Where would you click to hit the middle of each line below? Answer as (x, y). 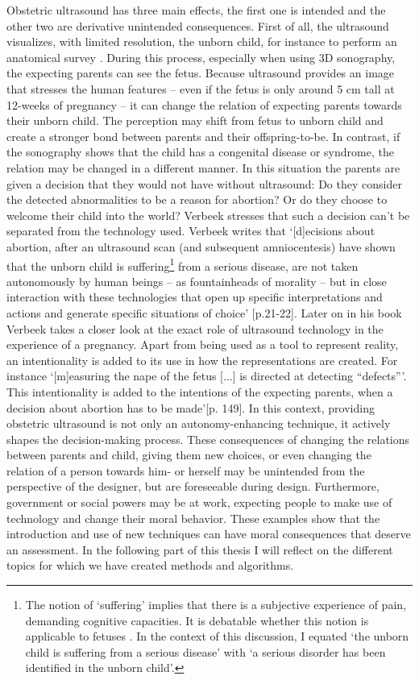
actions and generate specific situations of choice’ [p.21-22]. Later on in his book (204, 312)
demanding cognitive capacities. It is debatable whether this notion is (197, 620)
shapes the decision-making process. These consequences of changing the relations (208, 439)
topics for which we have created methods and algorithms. (150, 565)
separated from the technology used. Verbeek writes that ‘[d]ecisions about (191, 231)
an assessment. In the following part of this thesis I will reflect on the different (200, 549)
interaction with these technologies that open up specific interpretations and (195, 297)
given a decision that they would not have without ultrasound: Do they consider (204, 183)
